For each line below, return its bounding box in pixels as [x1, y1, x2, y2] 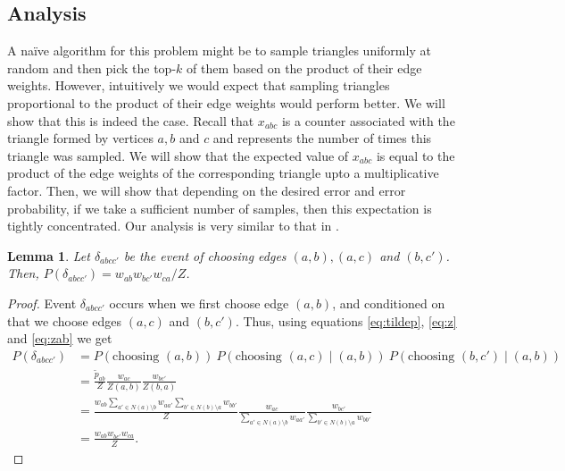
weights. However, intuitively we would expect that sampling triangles [7, 76, 390, 95]
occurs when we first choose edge [109, 293, 289, 312]
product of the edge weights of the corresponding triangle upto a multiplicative [7, 164, 439, 182]
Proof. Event [7, 293, 77, 312]
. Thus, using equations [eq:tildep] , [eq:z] [235, 311, 457, 330]
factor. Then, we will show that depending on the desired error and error [7, 181, 406, 199]
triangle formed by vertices [7, 129, 154, 147]
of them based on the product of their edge [187, 58, 422, 77]
